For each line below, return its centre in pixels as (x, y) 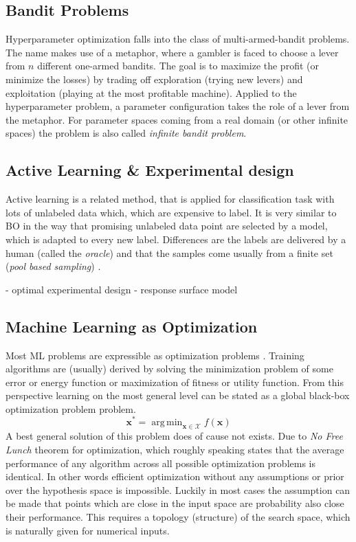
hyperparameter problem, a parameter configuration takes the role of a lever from (178, 106)
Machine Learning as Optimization (132, 326)
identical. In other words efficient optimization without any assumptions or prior (175, 476)
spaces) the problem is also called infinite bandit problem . (126, 133)
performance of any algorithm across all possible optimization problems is (160, 463)
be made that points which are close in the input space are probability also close (175, 503)
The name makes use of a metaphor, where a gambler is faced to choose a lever (172, 52)
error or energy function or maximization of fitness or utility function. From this (175, 382)
